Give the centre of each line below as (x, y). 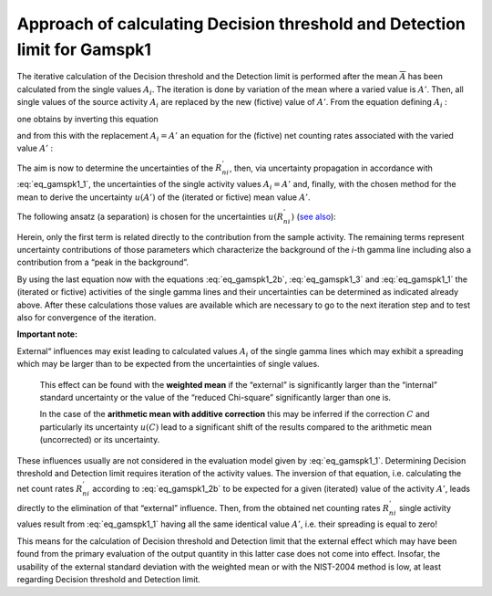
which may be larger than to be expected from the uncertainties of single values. (168, 364)
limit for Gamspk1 (84, 49)
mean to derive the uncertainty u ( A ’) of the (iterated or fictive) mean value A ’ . (164, 197)
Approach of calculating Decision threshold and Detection (241, 24)
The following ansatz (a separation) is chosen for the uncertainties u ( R (150, 216)
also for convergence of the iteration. (87, 318)
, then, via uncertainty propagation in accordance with (331, 168)
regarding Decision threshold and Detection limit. (108, 580)
